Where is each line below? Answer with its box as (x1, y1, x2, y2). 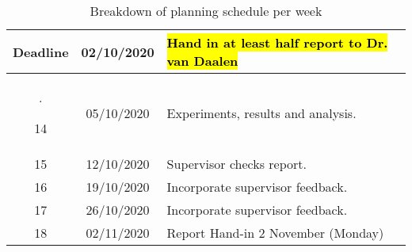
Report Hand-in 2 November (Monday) (166, 223, 384, 242)
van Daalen (166, 52, 238, 70)
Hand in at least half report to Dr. (166, 33, 388, 52)
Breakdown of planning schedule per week (90, 2, 322, 20)
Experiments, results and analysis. (166, 103, 357, 122)
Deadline (13, 42, 69, 61)
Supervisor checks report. (166, 155, 307, 173)
